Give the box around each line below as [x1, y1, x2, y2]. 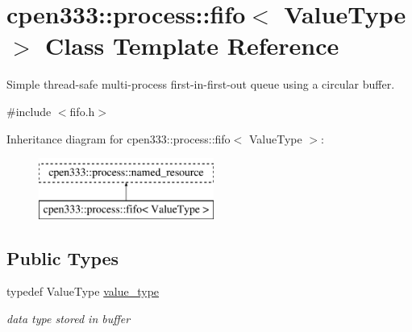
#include [6, 102, 52, 119]
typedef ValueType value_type [6, 283, 160, 300]
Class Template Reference [45, 29, 339, 62]
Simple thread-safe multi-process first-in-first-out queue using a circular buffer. [6, 76, 395, 93]
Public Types [6, 245, 119, 270]
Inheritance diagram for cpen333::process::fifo [6, 130, 231, 147]
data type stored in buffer [6, 310, 131, 327]
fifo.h [69, 102, 95, 119]
